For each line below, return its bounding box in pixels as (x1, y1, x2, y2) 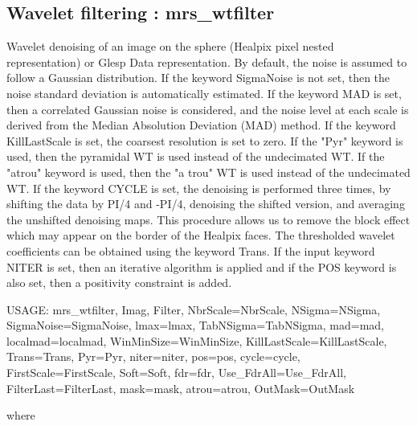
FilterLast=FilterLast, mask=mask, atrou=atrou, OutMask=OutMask (6, 379, 355, 396)
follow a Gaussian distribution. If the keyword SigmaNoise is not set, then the (6, 69, 390, 86)
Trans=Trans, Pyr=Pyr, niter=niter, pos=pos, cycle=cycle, (6, 348, 300, 365)
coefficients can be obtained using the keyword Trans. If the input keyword (6, 242, 375, 259)
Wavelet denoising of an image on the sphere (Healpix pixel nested (6, 38, 334, 55)
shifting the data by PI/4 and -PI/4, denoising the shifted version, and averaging (6, 195, 405, 212)
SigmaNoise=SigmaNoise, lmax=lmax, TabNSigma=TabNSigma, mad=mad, (6, 317, 384, 334)
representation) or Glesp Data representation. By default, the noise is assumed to (6, 53, 407, 70)
